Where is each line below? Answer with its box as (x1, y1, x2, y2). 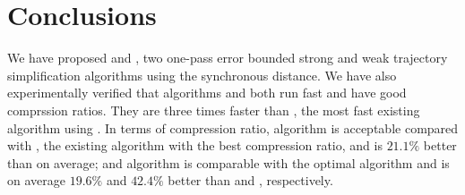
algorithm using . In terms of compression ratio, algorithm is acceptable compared (7, 118, 459, 137)
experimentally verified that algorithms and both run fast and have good (7, 83, 407, 102)
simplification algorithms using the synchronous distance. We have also (7, 65, 397, 84)
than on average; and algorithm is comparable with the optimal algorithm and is (7, 153, 450, 172)
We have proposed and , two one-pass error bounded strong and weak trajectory (7, 48, 448, 67)
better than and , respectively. (168, 171, 333, 190)
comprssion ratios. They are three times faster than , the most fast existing (7, 100, 420, 119)
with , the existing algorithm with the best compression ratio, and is (7, 136, 383, 155)
